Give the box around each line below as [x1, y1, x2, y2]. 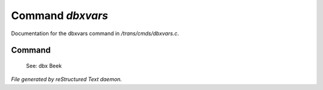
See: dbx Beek [26, 62, 62, 69]
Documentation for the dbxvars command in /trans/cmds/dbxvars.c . [11, 30, 179, 37]
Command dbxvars [11, 9, 108, 22]
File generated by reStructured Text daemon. [11, 76, 122, 83]
